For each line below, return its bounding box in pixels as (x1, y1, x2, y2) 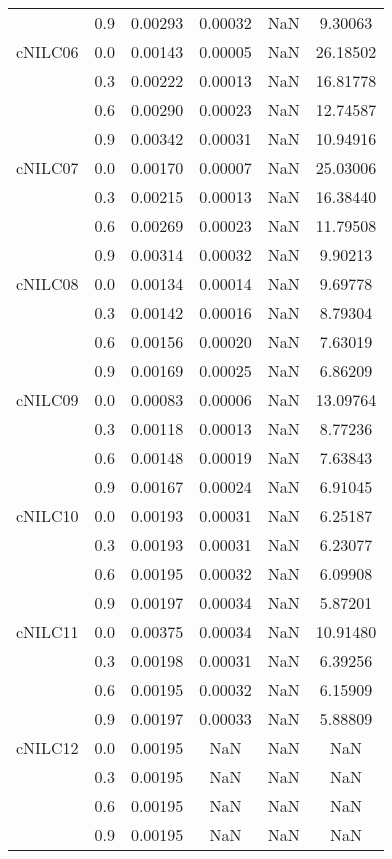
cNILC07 (16, 156, 79, 179)
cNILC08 (16, 272, 79, 295)
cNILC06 (16, 40, 79, 63)
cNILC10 (16, 504, 79, 527)
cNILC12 (16, 736, 79, 759)
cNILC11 (16, 620, 79, 643)
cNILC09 (16, 388, 79, 411)
